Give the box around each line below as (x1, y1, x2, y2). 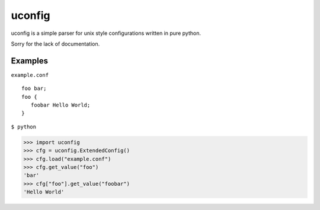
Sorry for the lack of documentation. (11, 40, 100, 47)
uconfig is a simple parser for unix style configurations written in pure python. (11, 30, 201, 37)
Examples (11, 56, 49, 66)
